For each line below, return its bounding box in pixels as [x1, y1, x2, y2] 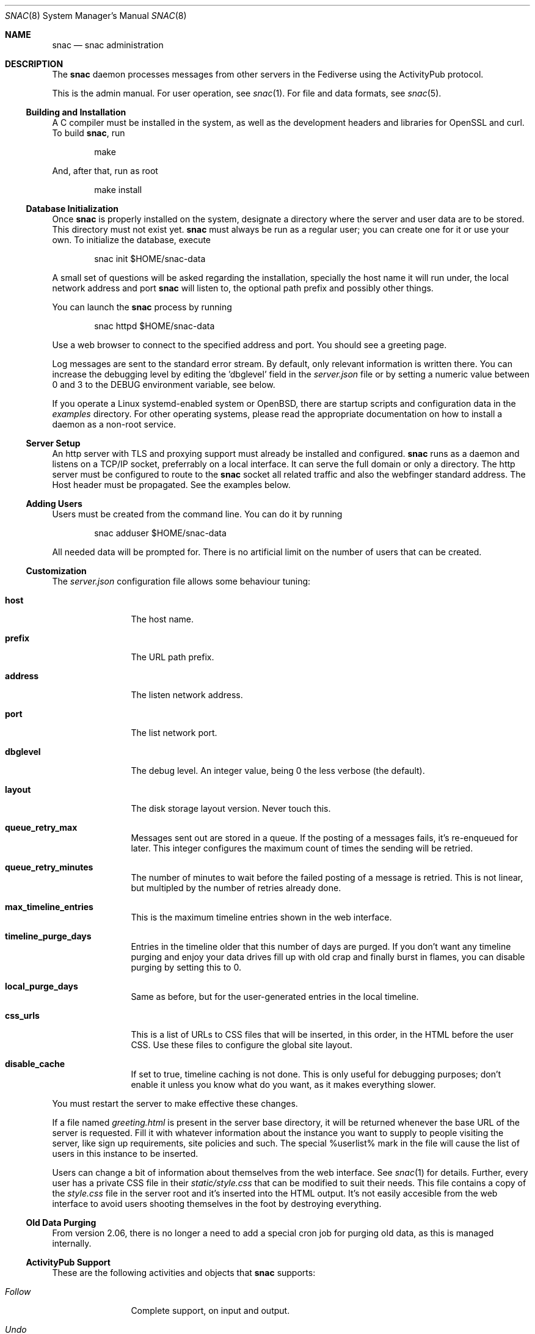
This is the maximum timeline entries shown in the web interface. [131, 912, 392, 922]
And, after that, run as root [52, 166, 158, 176]
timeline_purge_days [5, 931, 92, 941]
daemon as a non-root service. [52, 419, 177, 429]
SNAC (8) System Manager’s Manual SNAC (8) [5, 10, 187, 21]
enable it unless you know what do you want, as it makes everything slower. [131, 1079, 436, 1090]
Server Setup [26, 438, 81, 448]
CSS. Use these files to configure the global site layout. [131, 1040, 352, 1050]
